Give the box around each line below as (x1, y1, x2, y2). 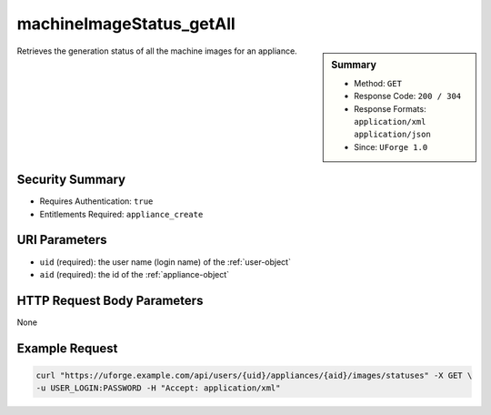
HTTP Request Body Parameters (16, 292, 204, 309)
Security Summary (16, 172, 126, 187)
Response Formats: (354, 103, 426, 114)
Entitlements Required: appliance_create (39, 208, 204, 219)
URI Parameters (16, 232, 108, 248)
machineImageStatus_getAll (16, 14, 235, 34)
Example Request (16, 340, 118, 356)
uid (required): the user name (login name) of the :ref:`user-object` (39, 256, 291, 268)
